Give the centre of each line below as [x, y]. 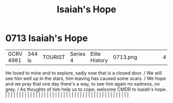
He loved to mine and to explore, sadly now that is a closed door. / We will [84, 73]
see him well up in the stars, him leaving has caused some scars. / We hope [86, 78]
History [99, 60]
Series [78, 54]
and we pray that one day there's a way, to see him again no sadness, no [83, 84]
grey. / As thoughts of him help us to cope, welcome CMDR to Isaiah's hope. [86, 89]
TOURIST [54, 57]
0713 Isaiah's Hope [47, 38]
